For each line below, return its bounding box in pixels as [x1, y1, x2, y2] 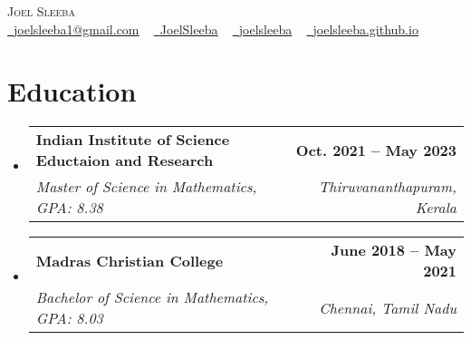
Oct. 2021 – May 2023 [295, 139, 457, 160]
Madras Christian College [35, 249, 224, 271]
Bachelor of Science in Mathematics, [35, 287, 269, 308]
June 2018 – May [331, 239, 457, 261]
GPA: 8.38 [35, 197, 103, 219]
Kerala [415, 197, 457, 219]
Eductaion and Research [35, 150, 214, 171]
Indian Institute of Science [35, 129, 230, 151]
